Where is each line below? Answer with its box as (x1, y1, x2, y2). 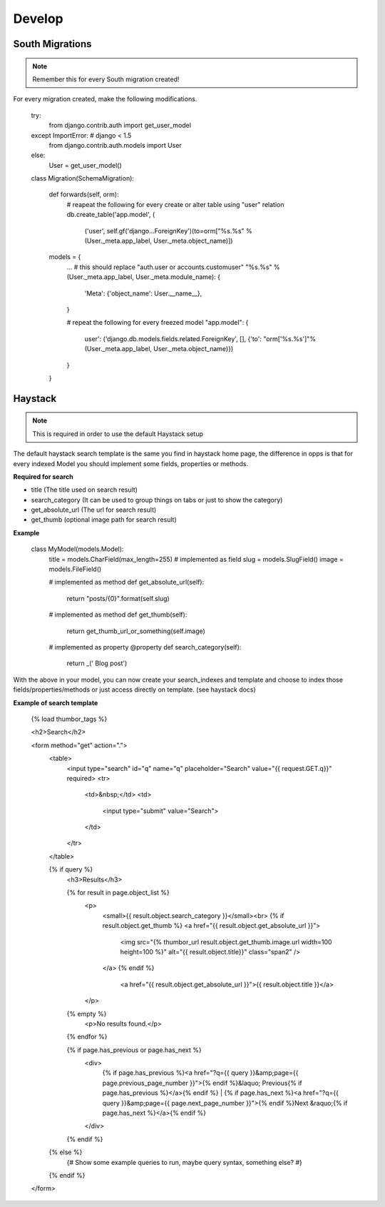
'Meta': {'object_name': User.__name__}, (84, 289, 202, 298)
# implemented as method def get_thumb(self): (48, 610, 188, 619)
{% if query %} (48, 865, 93, 874)
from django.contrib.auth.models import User (48, 141, 182, 149)
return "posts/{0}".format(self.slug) (66, 594, 170, 602)
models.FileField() (48, 565, 102, 574)
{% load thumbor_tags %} (31, 714, 108, 723)
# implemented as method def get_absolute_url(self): (48, 578, 205, 587)
